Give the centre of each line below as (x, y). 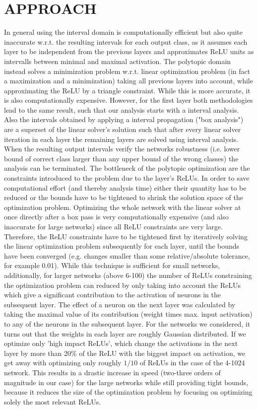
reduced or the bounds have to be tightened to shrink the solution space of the (124, 197)
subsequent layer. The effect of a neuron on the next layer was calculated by (120, 304)
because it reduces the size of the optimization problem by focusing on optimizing (128, 392)
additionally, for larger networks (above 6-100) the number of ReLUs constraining (128, 275)
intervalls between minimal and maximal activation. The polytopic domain (118, 61)
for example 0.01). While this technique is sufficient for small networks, (112, 265)
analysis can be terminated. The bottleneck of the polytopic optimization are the (127, 168)
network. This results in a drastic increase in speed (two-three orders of (112, 372)
